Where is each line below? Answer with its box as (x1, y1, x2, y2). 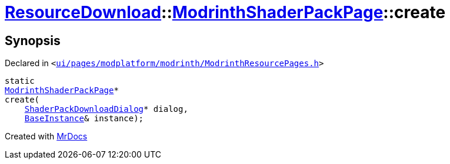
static (5, 76, 35, 86)
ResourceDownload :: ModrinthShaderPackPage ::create (5, 2, 446, 22)
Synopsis (5, 33, 61, 48)
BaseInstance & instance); (24, 114, 144, 124)
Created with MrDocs (5, 131, 88, 142)
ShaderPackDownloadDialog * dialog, (24, 104, 188, 114)
